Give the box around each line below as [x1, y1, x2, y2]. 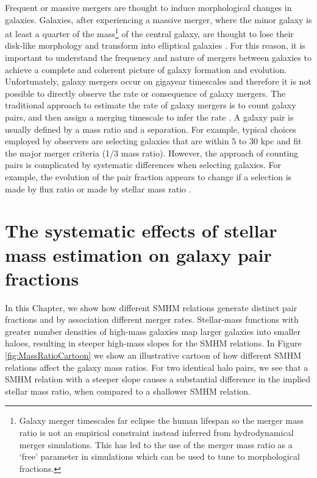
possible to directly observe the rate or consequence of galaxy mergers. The [5, 86, 286, 99]
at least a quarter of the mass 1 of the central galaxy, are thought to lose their [5, 26, 294, 40]
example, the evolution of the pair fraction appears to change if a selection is [5, 170, 292, 183]
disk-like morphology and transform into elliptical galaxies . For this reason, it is [5, 39, 305, 52]
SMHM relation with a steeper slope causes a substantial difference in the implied [5, 373, 311, 385]
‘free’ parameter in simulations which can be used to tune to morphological [19, 450, 300, 463]
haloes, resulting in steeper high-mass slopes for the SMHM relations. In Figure [5, 337, 302, 350]
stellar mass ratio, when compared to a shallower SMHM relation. [5, 384, 251, 397]
